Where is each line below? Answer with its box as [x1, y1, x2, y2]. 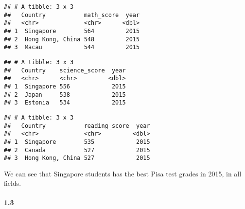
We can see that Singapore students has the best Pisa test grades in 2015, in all [4, 168, 242, 178]
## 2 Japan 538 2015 [4, 91, 126, 98]
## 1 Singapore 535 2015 [4, 138, 150, 145]
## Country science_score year [4, 67, 126, 74]
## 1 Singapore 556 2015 [4, 83, 126, 90]
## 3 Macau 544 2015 [4, 44, 140, 51]
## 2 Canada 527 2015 [4, 146, 150, 154]
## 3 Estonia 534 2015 [4, 99, 126, 106]
